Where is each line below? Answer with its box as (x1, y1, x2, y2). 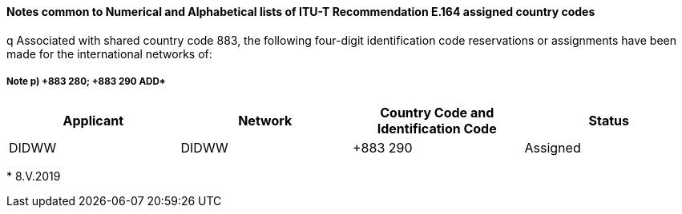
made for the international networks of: (6, 46, 212, 61)
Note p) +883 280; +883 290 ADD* (6, 76, 166, 87)
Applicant (63, 113, 123, 129)
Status (588, 113, 629, 129)
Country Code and (380, 105, 494, 121)
